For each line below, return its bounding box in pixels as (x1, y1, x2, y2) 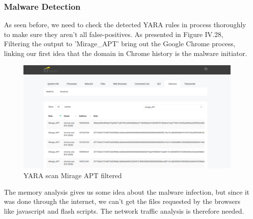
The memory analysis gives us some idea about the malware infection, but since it (4, 186, 250, 197)
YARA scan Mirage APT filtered (23, 170, 122, 181)
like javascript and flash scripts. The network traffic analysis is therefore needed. (4, 205, 244, 216)
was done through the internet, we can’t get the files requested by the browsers (4, 196, 240, 206)
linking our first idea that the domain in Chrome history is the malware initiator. (4, 48, 247, 58)
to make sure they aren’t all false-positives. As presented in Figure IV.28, (4, 29, 223, 39)
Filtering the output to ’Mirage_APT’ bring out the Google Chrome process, (4, 38, 235, 49)
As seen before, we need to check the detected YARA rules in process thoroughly (4, 19, 246, 30)
